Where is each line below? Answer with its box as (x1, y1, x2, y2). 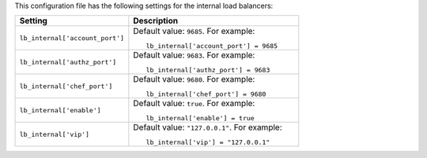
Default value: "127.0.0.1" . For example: (133, 122, 282, 133)
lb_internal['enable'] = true (145, 114, 255, 123)
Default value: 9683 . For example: (133, 50, 255, 61)
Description (133, 16, 178, 27)
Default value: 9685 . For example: (133, 26, 255, 37)
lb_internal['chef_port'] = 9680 (145, 90, 266, 98)
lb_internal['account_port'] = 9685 (145, 42, 278, 50)
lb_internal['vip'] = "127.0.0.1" (145, 138, 270, 147)
